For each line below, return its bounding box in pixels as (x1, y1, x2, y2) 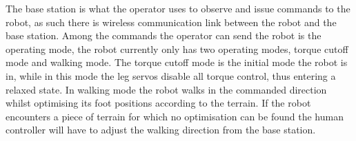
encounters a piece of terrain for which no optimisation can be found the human (6, 109, 344, 123)
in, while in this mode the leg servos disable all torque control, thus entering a (6, 68, 336, 83)
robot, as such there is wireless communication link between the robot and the (6, 14, 337, 29)
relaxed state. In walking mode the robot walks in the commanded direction (6, 82, 327, 96)
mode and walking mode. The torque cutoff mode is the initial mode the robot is (6, 55, 348, 69)
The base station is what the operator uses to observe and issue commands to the (6, 1, 350, 15)
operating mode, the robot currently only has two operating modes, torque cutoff (6, 41, 348, 56)
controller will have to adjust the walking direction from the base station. (6, 122, 316, 137)
